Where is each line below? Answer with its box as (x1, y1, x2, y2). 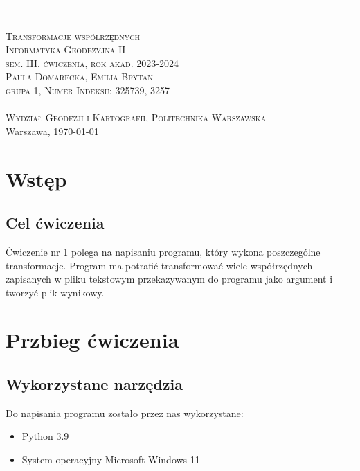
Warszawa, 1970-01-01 (6, 123, 99, 138)
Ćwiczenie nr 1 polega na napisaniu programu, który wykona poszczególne (6, 244, 321, 258)
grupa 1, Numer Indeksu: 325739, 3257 (6, 82, 170, 97)
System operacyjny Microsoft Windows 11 (21, 452, 200, 467)
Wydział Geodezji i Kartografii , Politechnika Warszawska (6, 110, 267, 125)
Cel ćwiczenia (6, 212, 105, 233)
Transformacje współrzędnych (6, 28, 140, 43)
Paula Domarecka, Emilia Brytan (6, 69, 153, 84)
